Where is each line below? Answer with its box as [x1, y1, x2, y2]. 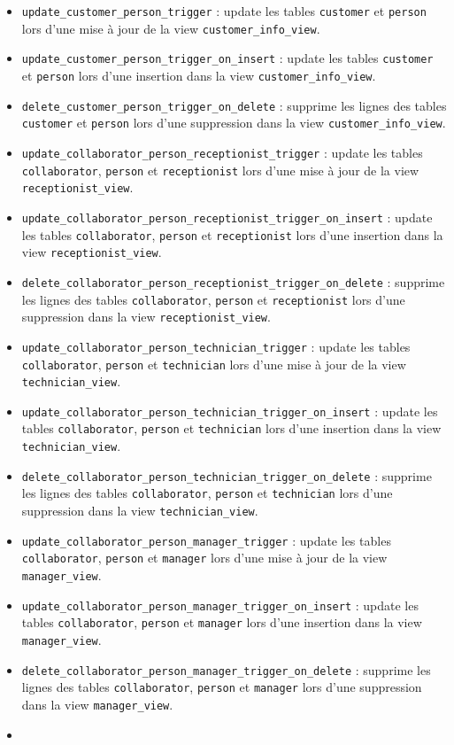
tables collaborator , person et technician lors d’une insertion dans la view [21, 419, 442, 438]
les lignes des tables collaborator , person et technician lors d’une [21, 484, 393, 502]
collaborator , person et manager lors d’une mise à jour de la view [21, 548, 388, 567]
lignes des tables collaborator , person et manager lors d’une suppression [21, 678, 422, 696]
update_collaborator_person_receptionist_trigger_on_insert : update [21, 207, 433, 226]
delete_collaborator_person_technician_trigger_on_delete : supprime [21, 466, 432, 485]
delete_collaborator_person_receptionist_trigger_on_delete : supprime [21, 272, 445, 291]
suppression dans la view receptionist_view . [21, 307, 271, 326]
